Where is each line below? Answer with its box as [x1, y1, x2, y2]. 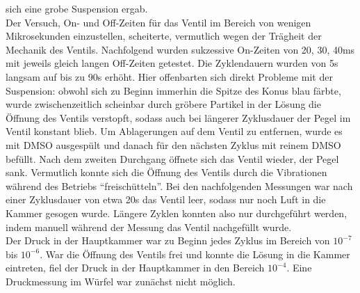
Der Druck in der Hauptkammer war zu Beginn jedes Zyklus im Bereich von [6, 233, 330, 248]
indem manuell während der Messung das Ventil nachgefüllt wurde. [6, 219, 292, 234]
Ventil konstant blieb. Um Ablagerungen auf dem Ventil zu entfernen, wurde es [6, 124, 343, 138]
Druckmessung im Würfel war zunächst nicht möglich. [6, 274, 236, 288]
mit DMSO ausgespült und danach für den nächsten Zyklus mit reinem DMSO [6, 137, 341, 152]
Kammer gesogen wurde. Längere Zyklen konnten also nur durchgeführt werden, [6, 205, 347, 220]
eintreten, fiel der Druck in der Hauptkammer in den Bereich [6, 260, 265, 275]
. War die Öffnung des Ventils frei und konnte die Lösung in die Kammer [40, 246, 350, 261]
